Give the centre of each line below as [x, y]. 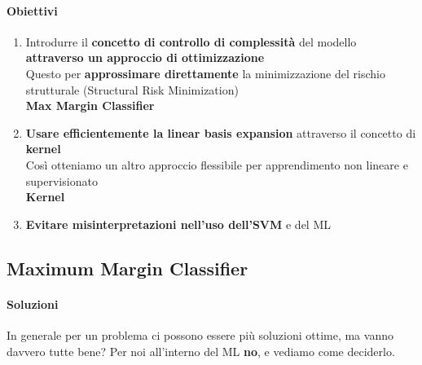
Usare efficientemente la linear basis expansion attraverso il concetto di [221, 132]
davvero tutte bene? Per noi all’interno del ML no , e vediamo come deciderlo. [201, 351]
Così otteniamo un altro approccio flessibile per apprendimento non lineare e [217, 164]
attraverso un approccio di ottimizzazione [145, 57]
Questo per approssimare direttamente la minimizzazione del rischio [205, 73]
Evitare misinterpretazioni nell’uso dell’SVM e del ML [178, 224]
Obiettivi [32, 10]
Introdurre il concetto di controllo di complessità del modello [191, 41]
